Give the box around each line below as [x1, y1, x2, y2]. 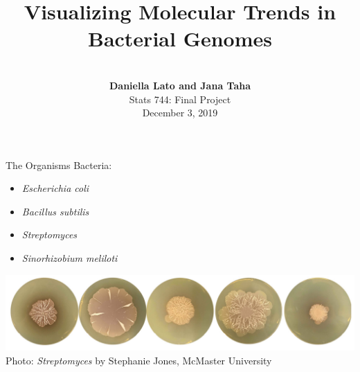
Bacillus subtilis [21, 204, 89, 218]
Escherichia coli [21, 181, 89, 195]
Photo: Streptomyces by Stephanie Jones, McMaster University [6, 353, 272, 367]
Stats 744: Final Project [129, 91, 231, 106]
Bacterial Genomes [87, 24, 272, 53]
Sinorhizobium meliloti [21, 251, 118, 265]
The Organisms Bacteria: [6, 157, 112, 172]
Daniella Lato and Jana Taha [109, 78, 251, 92]
